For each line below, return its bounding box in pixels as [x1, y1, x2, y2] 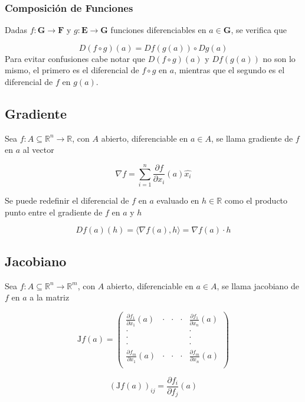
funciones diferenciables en [110, 24, 206, 36]
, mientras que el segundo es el [174, 64, 285, 76]
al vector [22, 143, 54, 156]
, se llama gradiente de [211, 132, 293, 144]
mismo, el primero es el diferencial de [5, 64, 139, 76]
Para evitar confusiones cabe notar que [5, 52, 146, 64]
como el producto [224, 194, 288, 207]
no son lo [263, 52, 296, 64]
